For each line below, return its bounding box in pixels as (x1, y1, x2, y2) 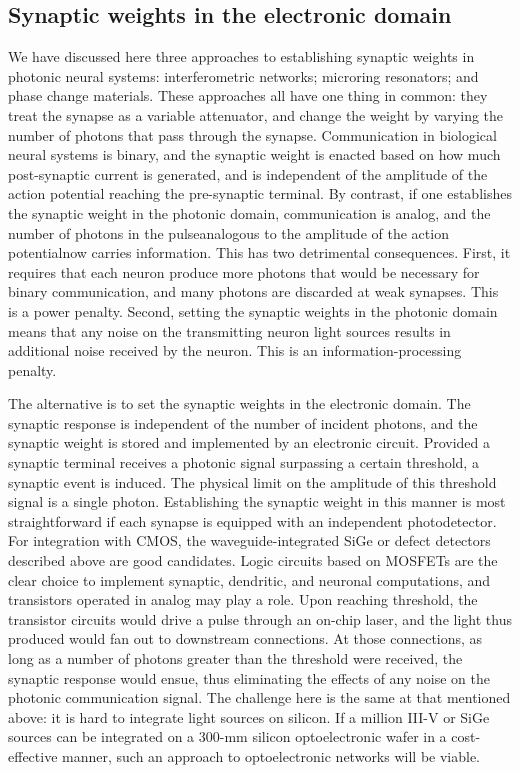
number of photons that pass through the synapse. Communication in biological (8, 124, 497, 145)
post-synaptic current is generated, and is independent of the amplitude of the (8, 163, 488, 184)
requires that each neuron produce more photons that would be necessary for (8, 261, 480, 282)
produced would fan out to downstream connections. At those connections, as (8, 628, 483, 649)
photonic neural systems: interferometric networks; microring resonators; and (8, 65, 479, 86)
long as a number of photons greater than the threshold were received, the (8, 648, 463, 669)
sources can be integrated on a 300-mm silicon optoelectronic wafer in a (8, 726, 447, 747)
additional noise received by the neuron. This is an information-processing (8, 340, 462, 361)
